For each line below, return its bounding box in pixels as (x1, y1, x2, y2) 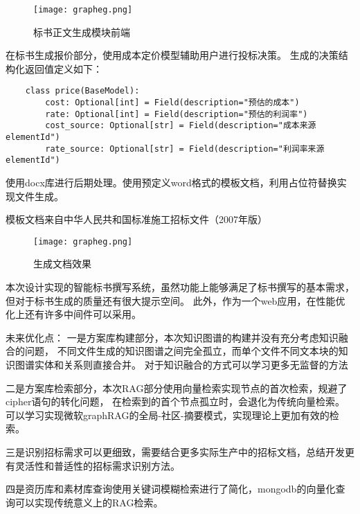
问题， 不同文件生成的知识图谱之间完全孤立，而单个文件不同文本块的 (24, 344, 339, 358)
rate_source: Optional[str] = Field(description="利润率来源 (45, 143, 325, 154)
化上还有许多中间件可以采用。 (6, 307, 141, 321)
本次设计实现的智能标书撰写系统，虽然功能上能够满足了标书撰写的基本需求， (6, 280, 354, 294)
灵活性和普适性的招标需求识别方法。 (15, 458, 180, 472)
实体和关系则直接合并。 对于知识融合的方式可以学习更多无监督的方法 (34, 357, 348, 372)
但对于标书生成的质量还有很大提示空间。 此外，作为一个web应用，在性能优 (6, 293, 345, 308)
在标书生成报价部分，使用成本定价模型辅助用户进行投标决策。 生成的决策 (6, 48, 339, 62)
